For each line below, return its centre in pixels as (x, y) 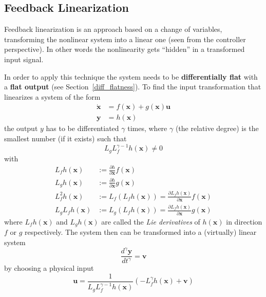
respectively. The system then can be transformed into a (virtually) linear (141, 232)
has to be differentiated (82, 128)
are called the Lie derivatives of (151, 221)
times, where (147, 128)
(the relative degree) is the (217, 128)
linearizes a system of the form (52, 96)
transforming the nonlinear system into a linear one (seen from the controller (125, 39)
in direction (244, 221)
